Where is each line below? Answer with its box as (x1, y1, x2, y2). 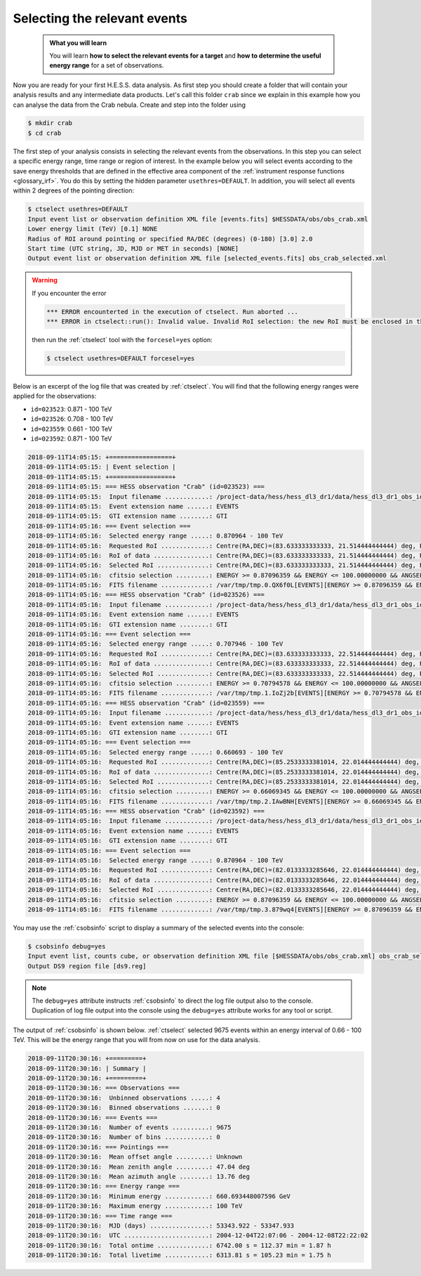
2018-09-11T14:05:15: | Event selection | (27, 463, 176, 471)
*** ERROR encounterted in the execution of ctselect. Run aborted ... (46, 308, 298, 315)
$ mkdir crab (27, 119, 73, 127)
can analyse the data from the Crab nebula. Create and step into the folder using (13, 100, 246, 109)
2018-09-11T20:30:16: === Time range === (27, 1212, 173, 1220)
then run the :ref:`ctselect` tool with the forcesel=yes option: (32, 336, 213, 344)
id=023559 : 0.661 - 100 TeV (30, 424, 112, 433)
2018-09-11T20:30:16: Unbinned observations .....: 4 (27, 1093, 220, 1102)
